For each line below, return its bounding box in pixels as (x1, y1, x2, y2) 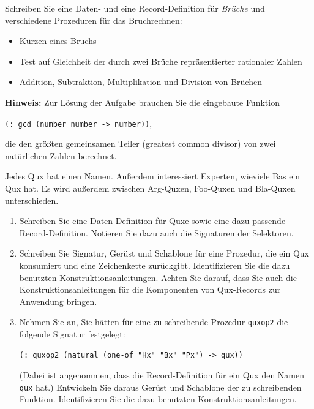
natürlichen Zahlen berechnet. (5, 149, 117, 162)
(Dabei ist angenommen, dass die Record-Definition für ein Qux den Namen (19, 369, 305, 381)
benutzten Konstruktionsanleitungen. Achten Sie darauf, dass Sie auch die (19, 271, 297, 283)
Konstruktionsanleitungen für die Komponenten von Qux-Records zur (19, 283, 281, 296)
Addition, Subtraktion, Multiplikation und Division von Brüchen (19, 75, 262, 88)
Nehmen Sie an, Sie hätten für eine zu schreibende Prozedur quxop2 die (19, 315, 288, 328)
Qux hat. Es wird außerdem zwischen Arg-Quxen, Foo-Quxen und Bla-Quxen (5, 182, 296, 194)
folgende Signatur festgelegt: (19, 328, 125, 340)
